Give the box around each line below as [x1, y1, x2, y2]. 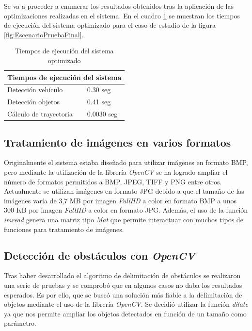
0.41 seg [87, 97, 111, 107]
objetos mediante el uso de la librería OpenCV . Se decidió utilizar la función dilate [4, 299, 248, 309]
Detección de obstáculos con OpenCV [4, 248, 195, 263]
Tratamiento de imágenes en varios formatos [4, 134, 231, 149]
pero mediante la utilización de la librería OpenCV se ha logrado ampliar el [4, 166, 228, 177]
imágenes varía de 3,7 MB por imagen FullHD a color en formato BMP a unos [4, 195, 237, 205]
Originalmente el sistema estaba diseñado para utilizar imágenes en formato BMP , [4, 157, 248, 167]
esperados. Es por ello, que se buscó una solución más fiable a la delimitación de [4, 289, 242, 299]
